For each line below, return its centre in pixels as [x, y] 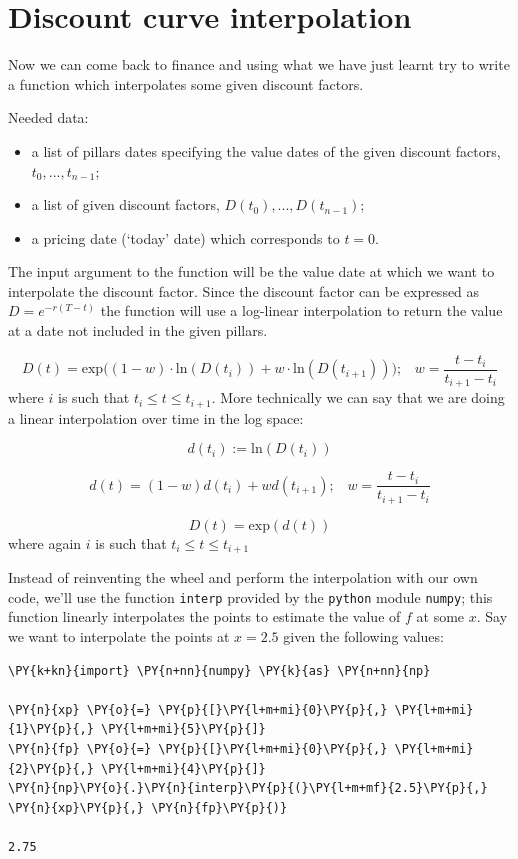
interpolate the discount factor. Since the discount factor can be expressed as [244, 290]
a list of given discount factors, [125, 204]
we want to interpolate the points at [119, 636]
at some [440, 616]
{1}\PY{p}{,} [51, 729]
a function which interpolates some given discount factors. [186, 83]
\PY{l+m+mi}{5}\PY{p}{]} [183, 729]
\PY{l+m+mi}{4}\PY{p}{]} [183, 768]
